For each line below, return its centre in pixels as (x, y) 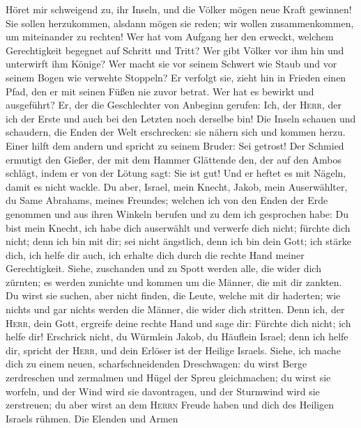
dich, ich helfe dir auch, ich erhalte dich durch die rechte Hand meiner (155, 254)
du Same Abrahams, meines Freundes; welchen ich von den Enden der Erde (167, 200)
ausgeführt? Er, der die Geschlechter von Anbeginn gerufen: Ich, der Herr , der (174, 105)
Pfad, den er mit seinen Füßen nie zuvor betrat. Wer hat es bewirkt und (160, 91)
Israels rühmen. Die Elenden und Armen (92, 418)
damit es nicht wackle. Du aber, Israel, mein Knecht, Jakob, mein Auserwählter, (177, 186)
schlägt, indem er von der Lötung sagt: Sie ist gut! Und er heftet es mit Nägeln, (176, 173)
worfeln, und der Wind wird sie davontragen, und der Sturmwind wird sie (163, 391)
